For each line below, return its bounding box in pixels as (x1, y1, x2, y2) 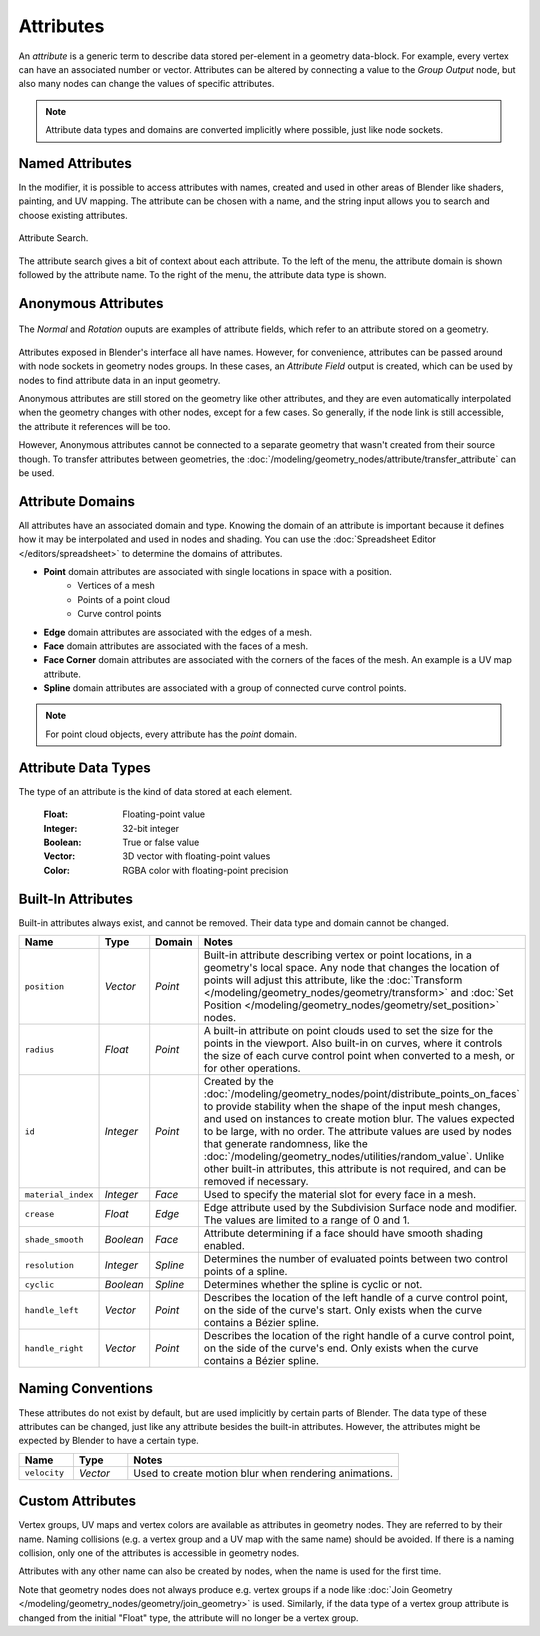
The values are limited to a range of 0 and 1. (203, 1213, 410, 1227)
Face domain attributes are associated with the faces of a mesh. (43, 640, 309, 652)
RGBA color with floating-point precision (122, 864, 289, 876)
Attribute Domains (18, 493, 135, 510)
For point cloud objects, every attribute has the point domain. (45, 728, 297, 740)
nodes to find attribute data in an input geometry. (18, 374, 221, 386)
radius (24, 1044, 55, 1055)
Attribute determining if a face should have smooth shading (203, 1226, 484, 1240)
